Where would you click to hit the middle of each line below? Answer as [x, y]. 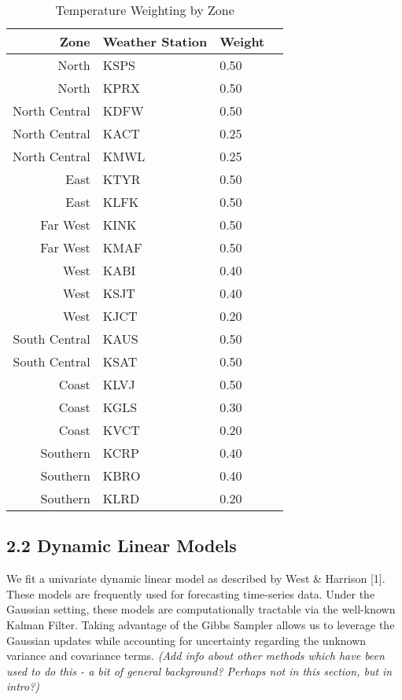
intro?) [23, 686]
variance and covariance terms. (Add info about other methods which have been [195, 656]
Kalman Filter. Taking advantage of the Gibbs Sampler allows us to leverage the [201, 624]
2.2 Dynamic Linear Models [122, 545]
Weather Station [155, 41]
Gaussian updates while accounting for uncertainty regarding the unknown [186, 640]
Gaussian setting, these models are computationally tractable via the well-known [201, 609]
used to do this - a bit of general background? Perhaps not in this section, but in [199, 671]
